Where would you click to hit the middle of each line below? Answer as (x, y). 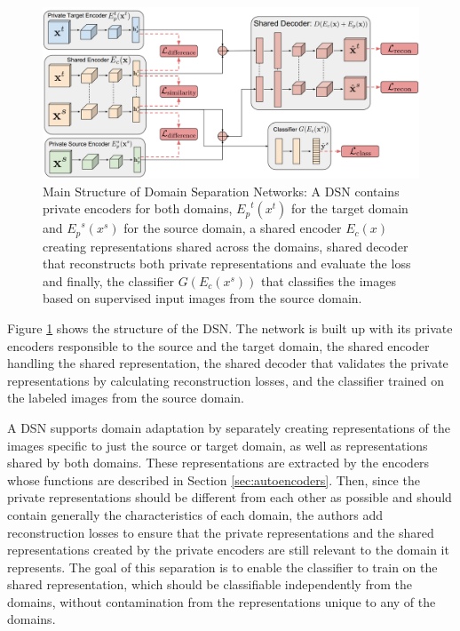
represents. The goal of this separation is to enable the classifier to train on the (222, 567)
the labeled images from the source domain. (126, 398)
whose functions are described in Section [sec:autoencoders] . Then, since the (214, 479)
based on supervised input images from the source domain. (202, 298)
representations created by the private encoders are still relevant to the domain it (228, 550)
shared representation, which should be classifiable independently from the (210, 584)
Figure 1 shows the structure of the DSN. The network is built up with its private (230, 327)
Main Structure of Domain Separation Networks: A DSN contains (221, 191)
